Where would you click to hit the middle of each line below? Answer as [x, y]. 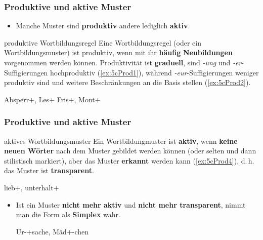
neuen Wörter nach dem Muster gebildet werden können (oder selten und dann [130, 151]
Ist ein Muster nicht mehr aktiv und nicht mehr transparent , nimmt [131, 204]
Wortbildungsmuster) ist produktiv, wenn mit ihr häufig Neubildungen [118, 52]
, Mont [84, 99]
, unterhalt [37, 187]
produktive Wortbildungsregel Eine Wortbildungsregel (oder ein [103, 42]
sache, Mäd [49, 231]
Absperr [17, 99]
